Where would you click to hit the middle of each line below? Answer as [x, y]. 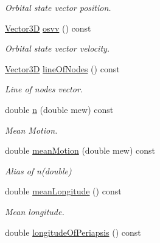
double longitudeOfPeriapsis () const [73, 232]
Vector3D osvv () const [48, 28]
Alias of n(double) [38, 170]
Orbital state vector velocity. [57, 48]
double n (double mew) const [59, 109]
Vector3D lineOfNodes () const [62, 68]
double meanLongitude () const [63, 191]
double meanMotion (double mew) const [80, 150]
